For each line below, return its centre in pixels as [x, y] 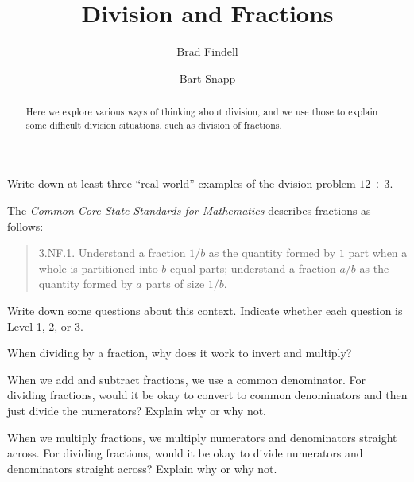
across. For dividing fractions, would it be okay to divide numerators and [185, 453]
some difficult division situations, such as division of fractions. [154, 124]
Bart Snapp [207, 78]
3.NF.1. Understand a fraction [112, 253]
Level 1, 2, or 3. [45, 326]
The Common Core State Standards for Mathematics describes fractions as [189, 210]
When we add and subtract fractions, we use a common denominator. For [186, 379]
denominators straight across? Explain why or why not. [142, 468]
